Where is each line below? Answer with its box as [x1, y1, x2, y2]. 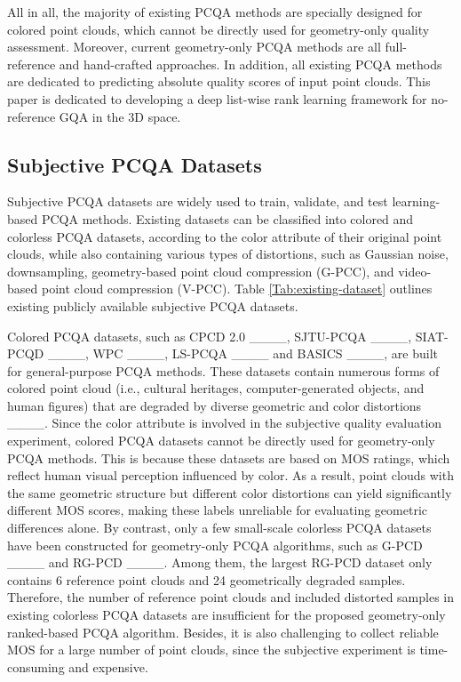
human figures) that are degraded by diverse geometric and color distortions [7, 396, 422, 414]
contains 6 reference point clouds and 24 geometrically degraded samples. [7, 570, 406, 589]
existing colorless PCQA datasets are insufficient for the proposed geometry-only [7, 606, 446, 624]
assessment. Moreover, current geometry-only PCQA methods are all [7, 37, 381, 56]
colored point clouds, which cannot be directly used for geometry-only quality [7, 20, 430, 38]
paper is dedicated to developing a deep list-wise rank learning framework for [7, 89, 427, 108]
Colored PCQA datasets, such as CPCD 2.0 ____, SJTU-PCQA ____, [7, 326, 412, 345]
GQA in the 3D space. [59, 107, 181, 125]
